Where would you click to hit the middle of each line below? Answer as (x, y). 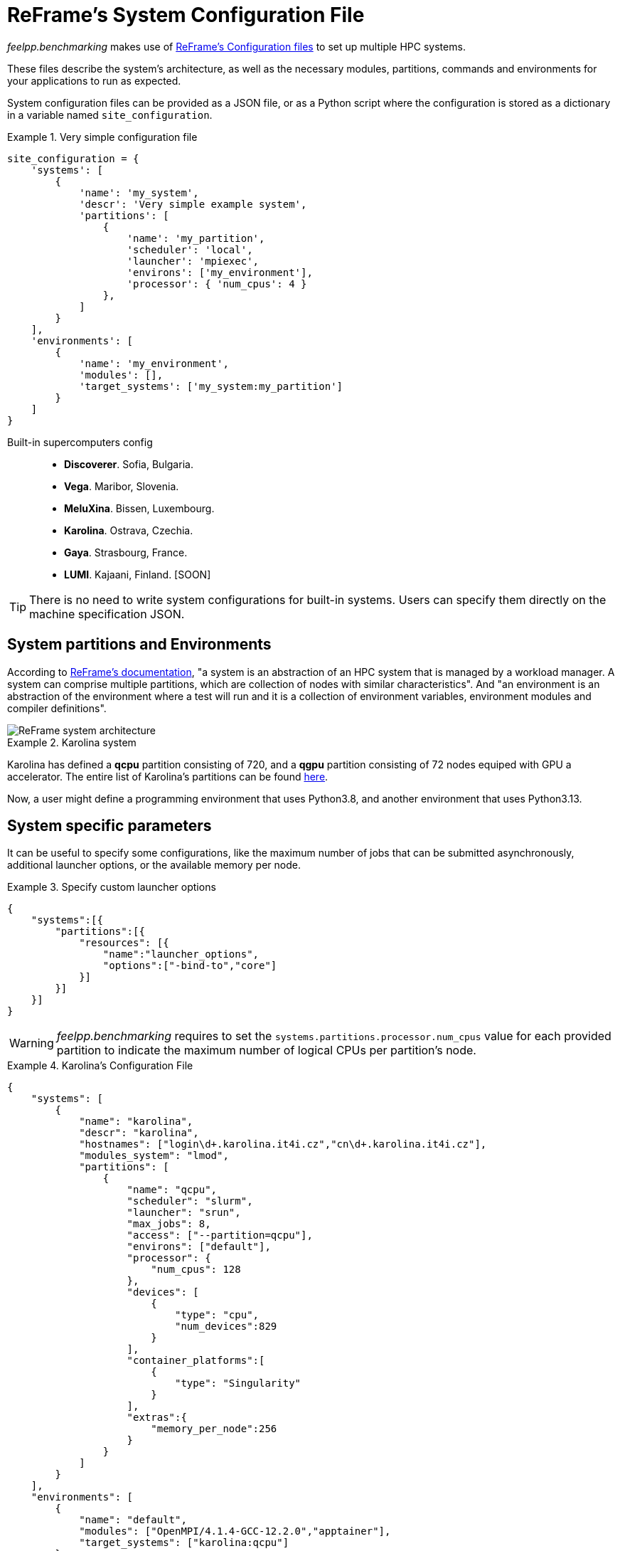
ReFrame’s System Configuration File (186, 15)
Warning (32, 1043)
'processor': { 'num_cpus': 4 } (217, 284)
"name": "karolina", (136, 1122)
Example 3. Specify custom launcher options (112, 887)
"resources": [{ (124, 943)
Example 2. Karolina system (72, 742)
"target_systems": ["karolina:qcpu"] (184, 1543)
